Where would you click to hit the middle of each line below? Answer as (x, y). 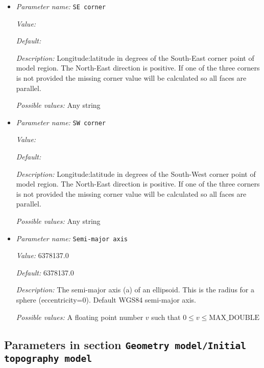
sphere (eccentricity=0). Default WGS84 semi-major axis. (106, 300)
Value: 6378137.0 (42, 255)
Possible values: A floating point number (80, 317)
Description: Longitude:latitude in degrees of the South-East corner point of (135, 57)
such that (166, 317)
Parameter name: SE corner (61, 6)
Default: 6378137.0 (45, 272)
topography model (48, 358)
